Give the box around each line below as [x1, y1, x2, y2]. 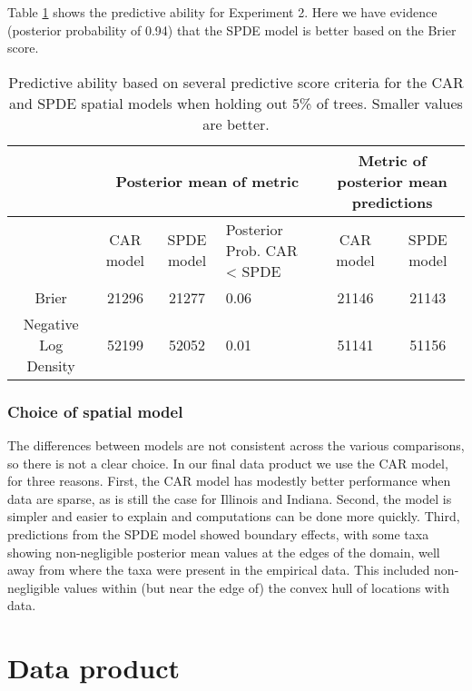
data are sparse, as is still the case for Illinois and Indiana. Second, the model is [7, 489, 452, 508]
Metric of [358, 149, 427, 171]
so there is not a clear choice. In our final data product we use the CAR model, [7, 453, 448, 472]
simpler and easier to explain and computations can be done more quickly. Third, [7, 507, 460, 526]
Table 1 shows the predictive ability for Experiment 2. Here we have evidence [7, 3, 438, 21]
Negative [23, 312, 79, 334]
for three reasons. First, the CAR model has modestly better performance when [7, 471, 451, 490]
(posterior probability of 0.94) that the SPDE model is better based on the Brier [7, 20, 457, 39]
